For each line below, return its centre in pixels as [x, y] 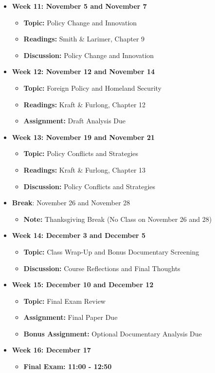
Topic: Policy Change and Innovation [80, 22]
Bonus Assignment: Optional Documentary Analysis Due [113, 333]
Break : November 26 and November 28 [71, 203]
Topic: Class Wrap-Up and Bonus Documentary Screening [111, 251]
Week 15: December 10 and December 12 [83, 285]
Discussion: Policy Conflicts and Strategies [90, 186]
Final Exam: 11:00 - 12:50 [68, 366]
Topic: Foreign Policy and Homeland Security [92, 88]
